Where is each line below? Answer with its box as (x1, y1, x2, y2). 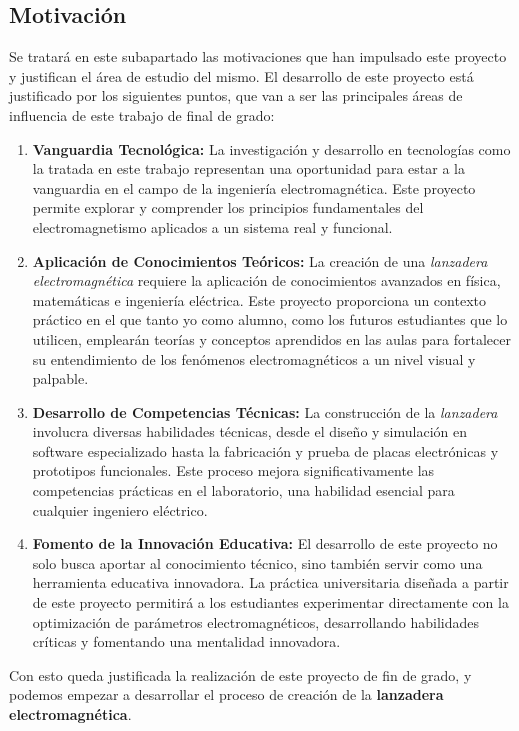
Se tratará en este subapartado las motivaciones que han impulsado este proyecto (9, 46, 507, 67)
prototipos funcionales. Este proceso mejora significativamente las (32, 460, 435, 481)
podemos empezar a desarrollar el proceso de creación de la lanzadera (9, 684, 444, 705)
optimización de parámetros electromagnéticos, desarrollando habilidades (32, 611, 479, 632)
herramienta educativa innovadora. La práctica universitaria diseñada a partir (32, 572, 509, 593)
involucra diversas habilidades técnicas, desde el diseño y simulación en (32, 421, 468, 442)
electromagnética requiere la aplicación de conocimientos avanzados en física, (32, 270, 501, 291)
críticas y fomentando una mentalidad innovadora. (32, 631, 341, 652)
